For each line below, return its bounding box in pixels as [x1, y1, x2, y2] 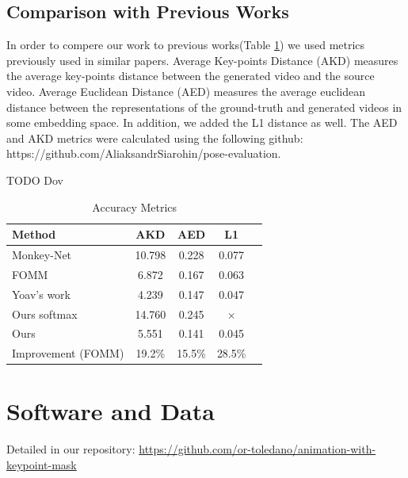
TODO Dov [6, 171, 63, 188]
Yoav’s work [12, 285, 71, 302]
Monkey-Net [12, 246, 72, 262]
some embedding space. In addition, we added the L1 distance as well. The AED [6, 114, 398, 131]
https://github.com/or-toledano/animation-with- [139, 441, 376, 457]
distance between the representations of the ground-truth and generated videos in [6, 98, 402, 115]
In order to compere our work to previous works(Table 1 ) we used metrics [6, 36, 365, 53]
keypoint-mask [6, 457, 77, 473]
